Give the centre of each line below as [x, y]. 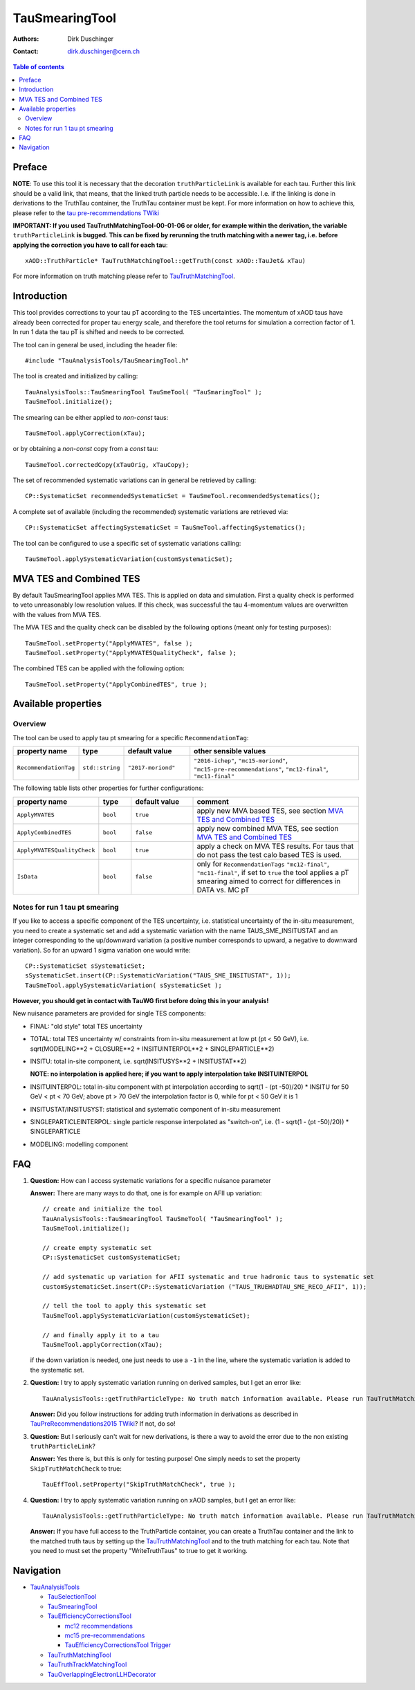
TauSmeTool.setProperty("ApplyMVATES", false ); [109, 643]
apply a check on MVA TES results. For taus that [275, 846]
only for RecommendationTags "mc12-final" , [263, 863]
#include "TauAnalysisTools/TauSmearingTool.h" [107, 360]
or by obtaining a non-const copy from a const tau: [85, 449]
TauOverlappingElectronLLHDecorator [102, 1674]
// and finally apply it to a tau [101, 1335]
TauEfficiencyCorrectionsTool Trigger [118, 1645]
